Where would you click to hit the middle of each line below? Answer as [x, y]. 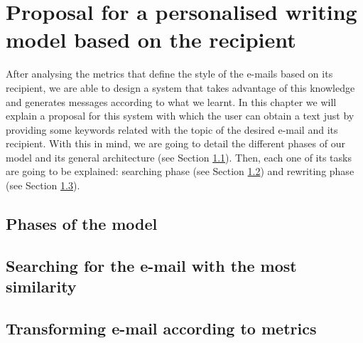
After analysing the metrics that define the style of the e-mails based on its [169, 74]
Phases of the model [82, 224]
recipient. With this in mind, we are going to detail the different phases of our [175, 143]
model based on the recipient [151, 39]
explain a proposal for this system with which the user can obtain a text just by [180, 116]
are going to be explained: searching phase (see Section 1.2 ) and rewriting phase [180, 171]
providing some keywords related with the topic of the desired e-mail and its [172, 129]
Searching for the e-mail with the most [151, 265]
